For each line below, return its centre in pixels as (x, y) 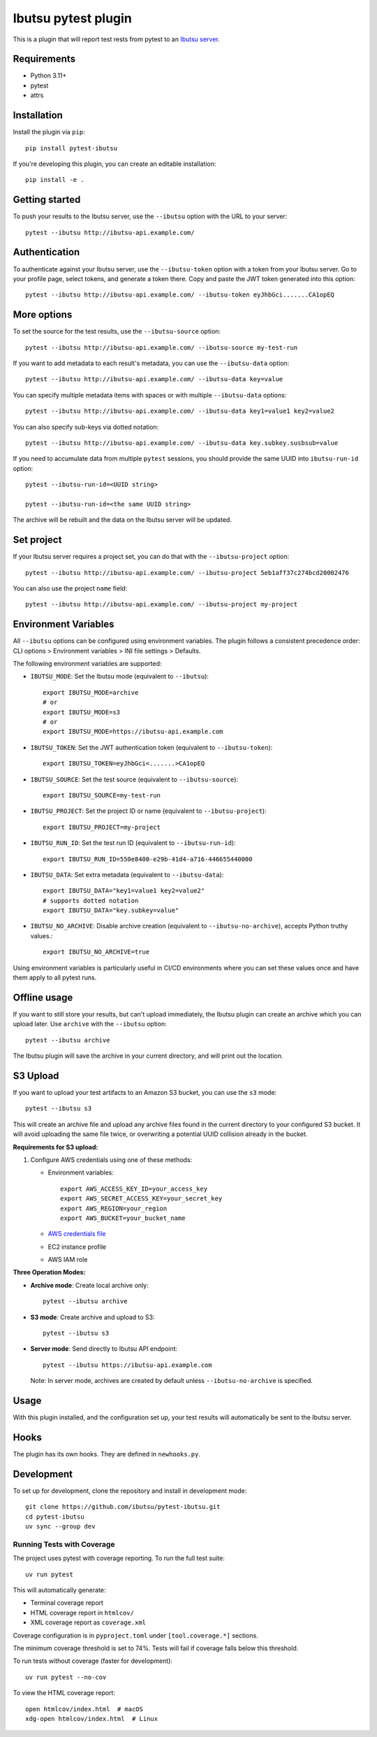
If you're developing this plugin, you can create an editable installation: (114, 164)
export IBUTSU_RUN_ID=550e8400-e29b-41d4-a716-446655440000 (148, 859)
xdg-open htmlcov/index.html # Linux (92, 1718)
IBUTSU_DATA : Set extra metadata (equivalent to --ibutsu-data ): (127, 874)
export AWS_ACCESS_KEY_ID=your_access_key (134, 1189)
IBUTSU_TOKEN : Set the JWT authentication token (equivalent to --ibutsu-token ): (151, 747)
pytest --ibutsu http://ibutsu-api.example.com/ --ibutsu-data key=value (154, 379)
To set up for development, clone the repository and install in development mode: (130, 1491)
